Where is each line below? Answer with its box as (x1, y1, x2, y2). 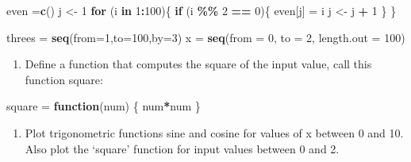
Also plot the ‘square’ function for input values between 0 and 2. (25, 140, 340, 156)
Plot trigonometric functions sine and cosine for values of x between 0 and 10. (25, 124, 404, 141)
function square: (25, 71, 103, 87)
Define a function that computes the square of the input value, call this (25, 56, 372, 72)
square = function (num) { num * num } (6, 98, 201, 114)
